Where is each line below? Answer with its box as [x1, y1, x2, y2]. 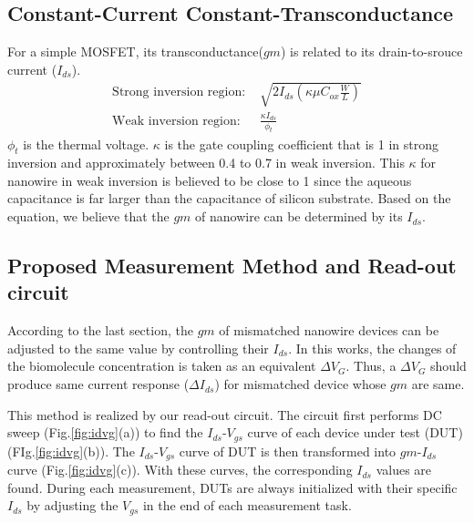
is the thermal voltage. [23, 134, 149, 153]
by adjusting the [26, 496, 118, 515]
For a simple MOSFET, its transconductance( [7, 42, 263, 61]
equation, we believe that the [7, 207, 170, 226]
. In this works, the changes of [288, 338, 457, 357]
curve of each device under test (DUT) [247, 423, 463, 442]
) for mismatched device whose [214, 374, 386, 394]
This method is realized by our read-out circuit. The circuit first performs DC [7, 405, 442, 424]
